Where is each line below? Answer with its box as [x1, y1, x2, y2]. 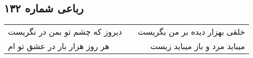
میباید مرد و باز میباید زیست [150, 40, 245, 52]
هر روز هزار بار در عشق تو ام [8, 40, 110, 52]
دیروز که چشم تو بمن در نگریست [8, 26, 122, 38]
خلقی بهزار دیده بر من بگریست [137, 26, 245, 38]
